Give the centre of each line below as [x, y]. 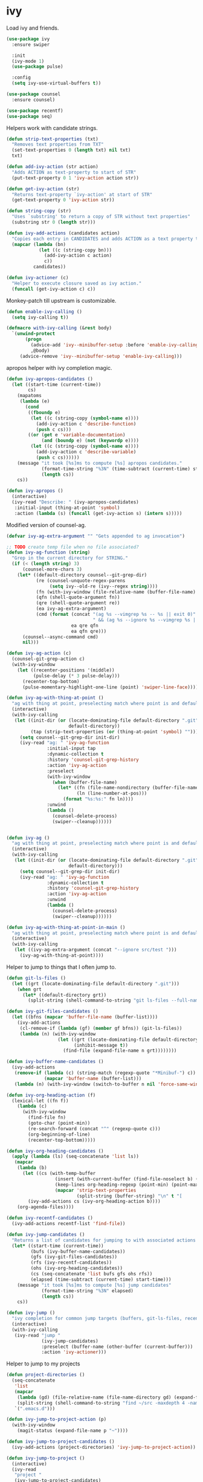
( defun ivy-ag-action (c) [39, 653]
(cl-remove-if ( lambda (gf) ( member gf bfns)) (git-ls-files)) [101, 1028]
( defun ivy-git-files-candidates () [52, 1011]
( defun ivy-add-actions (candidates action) [63, 233]
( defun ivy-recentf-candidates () [50, 1218]
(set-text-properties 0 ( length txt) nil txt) [71, 150]
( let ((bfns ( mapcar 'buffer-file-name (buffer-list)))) [85, 1017]
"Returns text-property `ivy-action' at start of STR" [82, 195]
